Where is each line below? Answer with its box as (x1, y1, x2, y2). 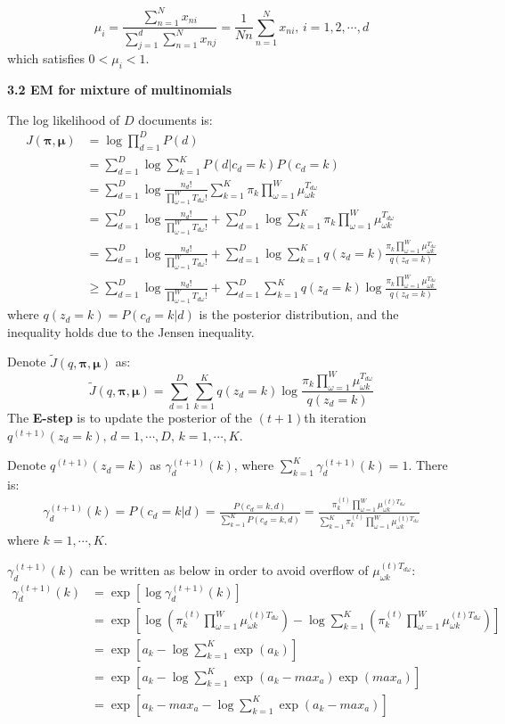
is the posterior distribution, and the (199, 305, 399, 324)
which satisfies (7, 49, 85, 68)
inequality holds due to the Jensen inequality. (7, 322, 255, 341)
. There (408, 456, 448, 474)
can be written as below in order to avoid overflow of (80, 560, 369, 579)
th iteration (304, 408, 367, 427)
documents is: (138, 110, 213, 128)
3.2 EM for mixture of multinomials (7, 80, 232, 99)
